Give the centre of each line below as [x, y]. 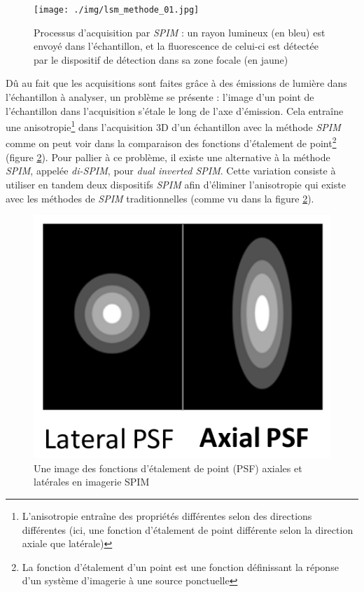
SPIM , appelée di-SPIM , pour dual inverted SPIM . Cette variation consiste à [171, 171]
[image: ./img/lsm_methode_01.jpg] [117, 10]
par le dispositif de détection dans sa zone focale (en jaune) [161, 59]
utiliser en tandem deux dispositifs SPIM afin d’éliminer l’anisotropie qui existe [176, 184]
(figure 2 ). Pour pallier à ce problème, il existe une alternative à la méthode [168, 157]
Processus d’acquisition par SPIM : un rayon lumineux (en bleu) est [180, 32]
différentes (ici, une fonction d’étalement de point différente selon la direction [188, 529]
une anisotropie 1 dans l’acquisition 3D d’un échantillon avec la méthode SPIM [173, 126]
